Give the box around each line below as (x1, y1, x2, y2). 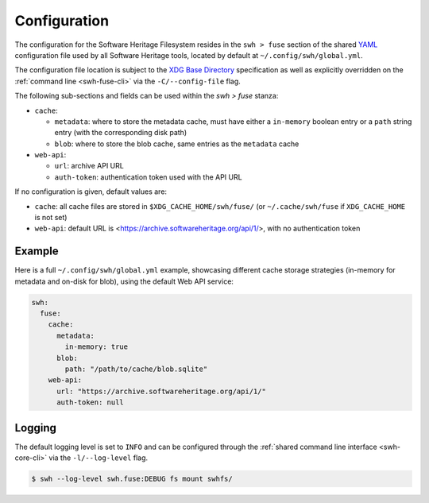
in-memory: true (64, 342, 129, 351)
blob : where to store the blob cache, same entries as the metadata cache (54, 139, 300, 149)
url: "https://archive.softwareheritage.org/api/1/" (56, 386, 266, 396)
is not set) (34, 213, 68, 222)
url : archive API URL (54, 161, 125, 171)
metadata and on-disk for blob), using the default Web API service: (14, 277, 234, 286)
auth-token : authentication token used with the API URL (54, 172, 242, 182)
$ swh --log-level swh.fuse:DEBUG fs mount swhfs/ (31, 474, 234, 484)
